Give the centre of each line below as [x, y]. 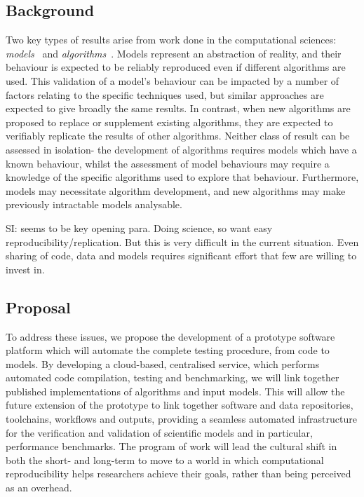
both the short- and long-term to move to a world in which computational [165, 459]
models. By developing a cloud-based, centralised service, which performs [163, 363]
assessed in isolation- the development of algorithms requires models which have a [181, 149]
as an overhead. [39, 488]
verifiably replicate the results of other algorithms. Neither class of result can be [178, 136]
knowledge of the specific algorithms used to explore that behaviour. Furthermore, [182, 177]
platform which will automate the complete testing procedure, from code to [168, 350]
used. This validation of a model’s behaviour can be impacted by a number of [173, 80]
